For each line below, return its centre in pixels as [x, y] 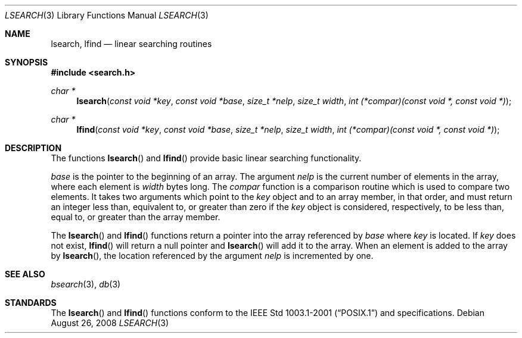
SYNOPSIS [27, 62]
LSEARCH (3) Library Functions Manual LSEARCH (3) [107, 15]
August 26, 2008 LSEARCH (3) [110, 323]
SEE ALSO [25, 274]
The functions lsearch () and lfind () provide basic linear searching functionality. [206, 158]
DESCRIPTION [33, 148]
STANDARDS [31, 303]
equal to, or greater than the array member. [136, 217]
